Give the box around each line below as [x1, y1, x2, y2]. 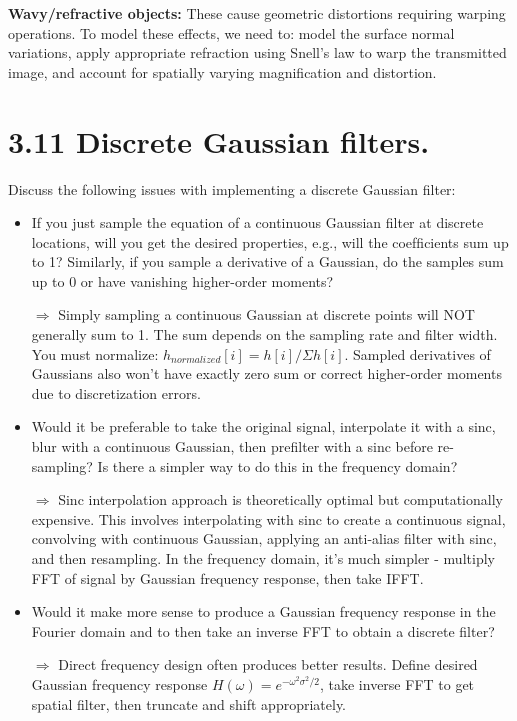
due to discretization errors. [31, 382, 201, 403]
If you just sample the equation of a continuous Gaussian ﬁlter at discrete [31, 212, 484, 233]
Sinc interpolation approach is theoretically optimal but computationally [58, 489, 503, 510]
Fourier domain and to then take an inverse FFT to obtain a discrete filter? [31, 620, 495, 641]
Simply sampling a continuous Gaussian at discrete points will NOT [58, 304, 475, 325]
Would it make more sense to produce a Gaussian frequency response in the [31, 601, 496, 622]
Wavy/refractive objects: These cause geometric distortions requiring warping [8, 3, 506, 23]
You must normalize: [31, 343, 159, 364]
